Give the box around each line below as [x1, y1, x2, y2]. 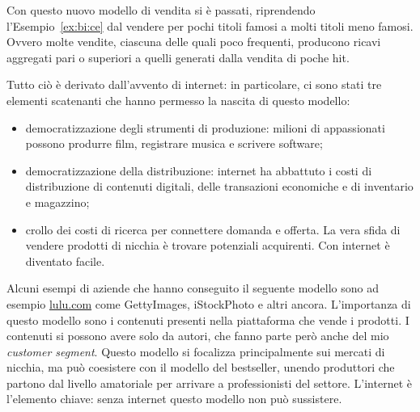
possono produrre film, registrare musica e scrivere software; [25, 135, 323, 152]
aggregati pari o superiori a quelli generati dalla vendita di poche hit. [6, 48, 350, 65]
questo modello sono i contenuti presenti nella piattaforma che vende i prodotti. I [6, 311, 409, 328]
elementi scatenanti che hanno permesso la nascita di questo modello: [6, 91, 350, 108]
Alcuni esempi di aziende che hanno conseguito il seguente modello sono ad [6, 280, 379, 296]
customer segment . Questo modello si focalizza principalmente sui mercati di [6, 343, 385, 359]
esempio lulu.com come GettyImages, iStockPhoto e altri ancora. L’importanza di [6, 295, 411, 312]
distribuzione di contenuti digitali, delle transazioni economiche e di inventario [25, 178, 414, 195]
